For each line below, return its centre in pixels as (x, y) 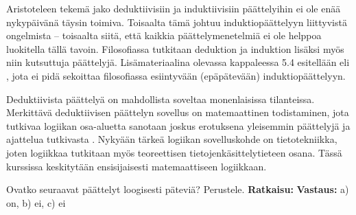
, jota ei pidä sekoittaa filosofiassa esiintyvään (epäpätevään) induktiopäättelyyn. (176, 75)
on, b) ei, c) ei (36, 202)
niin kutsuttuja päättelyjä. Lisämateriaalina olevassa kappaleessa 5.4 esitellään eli (178, 62)
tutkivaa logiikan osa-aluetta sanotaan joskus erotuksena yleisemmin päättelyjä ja (178, 125)
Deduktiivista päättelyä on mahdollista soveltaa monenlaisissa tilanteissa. (161, 99)
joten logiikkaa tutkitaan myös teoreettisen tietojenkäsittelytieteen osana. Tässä (174, 152)
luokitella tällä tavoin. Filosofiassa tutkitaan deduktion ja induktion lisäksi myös (175, 48)
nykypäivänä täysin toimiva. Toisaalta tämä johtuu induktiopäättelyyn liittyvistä (177, 22)
